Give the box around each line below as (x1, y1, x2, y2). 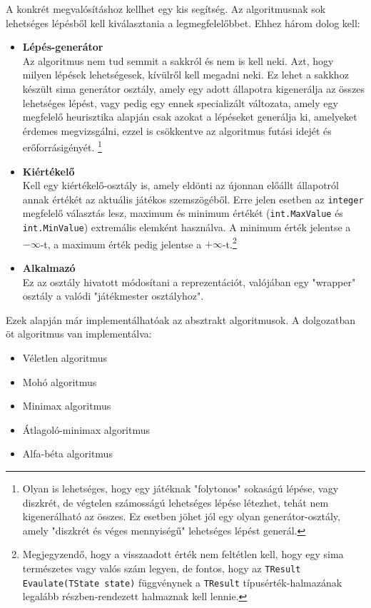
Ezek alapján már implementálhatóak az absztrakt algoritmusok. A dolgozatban (6, 312, 356, 327)
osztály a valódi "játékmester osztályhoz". (22, 288, 204, 303)
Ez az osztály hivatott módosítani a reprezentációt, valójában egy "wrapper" (22, 274, 356, 289)
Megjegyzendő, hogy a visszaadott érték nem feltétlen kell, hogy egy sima (22, 547, 344, 562)
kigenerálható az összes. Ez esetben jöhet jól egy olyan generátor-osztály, (22, 509, 340, 524)
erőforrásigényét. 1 (22, 138, 102, 154)
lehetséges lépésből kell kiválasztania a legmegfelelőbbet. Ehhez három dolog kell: (6, 15, 360, 30)
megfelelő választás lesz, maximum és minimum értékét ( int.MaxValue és (22, 206, 343, 221)
